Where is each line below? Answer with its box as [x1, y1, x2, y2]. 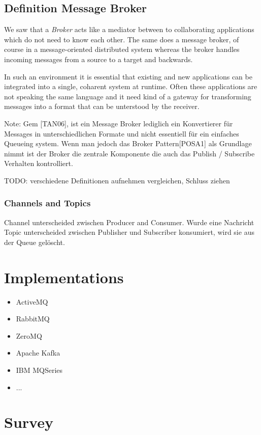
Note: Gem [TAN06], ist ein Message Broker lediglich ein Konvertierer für [4, 118, 233, 128]
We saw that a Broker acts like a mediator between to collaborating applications [4, 24, 254, 35]
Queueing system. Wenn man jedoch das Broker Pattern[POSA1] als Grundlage [4, 138, 252, 149]
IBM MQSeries [16, 365, 63, 375]
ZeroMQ [16, 330, 42, 341]
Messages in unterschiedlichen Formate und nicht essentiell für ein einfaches [4, 128, 239, 139]
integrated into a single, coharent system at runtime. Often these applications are [4, 81, 257, 92]
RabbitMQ [16, 313, 50, 324]
